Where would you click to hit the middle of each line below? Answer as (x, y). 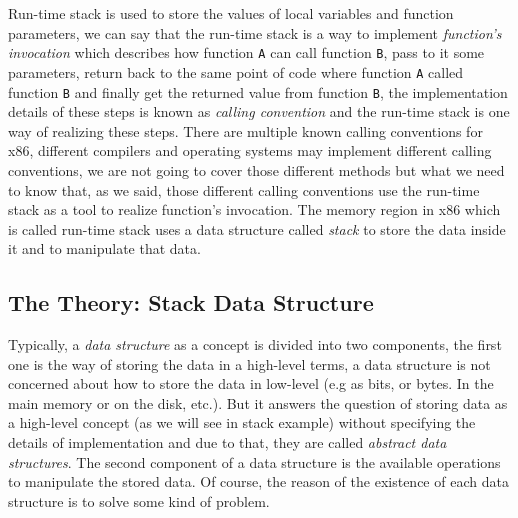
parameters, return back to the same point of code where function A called (236, 71)
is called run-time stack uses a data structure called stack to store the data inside (257, 228)
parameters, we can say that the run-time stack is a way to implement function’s (255, 32)
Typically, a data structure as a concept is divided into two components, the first (255, 344)
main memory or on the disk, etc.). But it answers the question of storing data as (258, 402)
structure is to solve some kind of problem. (139, 500)
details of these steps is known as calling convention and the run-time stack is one (259, 111)
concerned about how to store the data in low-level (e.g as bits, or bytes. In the (251, 383)
